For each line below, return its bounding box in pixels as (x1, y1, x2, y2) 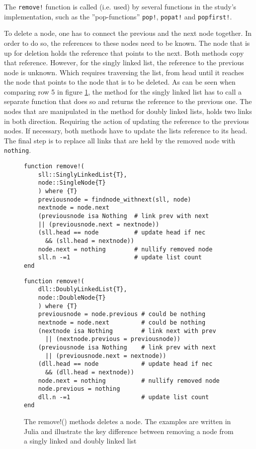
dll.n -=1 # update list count (38, 393, 209, 401)
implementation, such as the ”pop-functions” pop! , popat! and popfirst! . (4, 11, 232, 21)
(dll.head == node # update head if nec (38, 360, 213, 368)
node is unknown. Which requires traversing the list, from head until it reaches (4, 67, 244, 77)
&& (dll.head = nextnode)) (45, 368, 134, 376)
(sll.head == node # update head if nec (38, 229, 206, 236)
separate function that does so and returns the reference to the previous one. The (4, 96, 252, 107)
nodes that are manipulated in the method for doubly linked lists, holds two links (4, 106, 252, 116)
